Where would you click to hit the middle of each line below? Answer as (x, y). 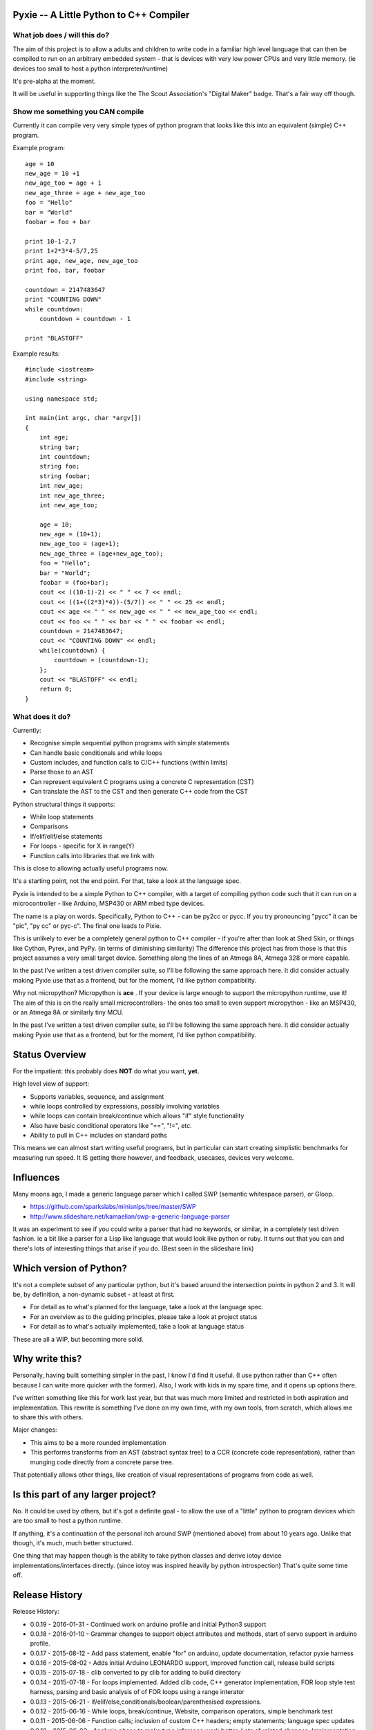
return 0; (56, 689)
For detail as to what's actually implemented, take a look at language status (137, 1327)
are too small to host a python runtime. (68, 1521)
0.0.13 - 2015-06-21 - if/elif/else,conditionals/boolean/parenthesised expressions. (146, 1702)
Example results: (36, 354)
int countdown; (65, 456)
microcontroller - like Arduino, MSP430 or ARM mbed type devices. (109, 904)
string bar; (59, 447)
